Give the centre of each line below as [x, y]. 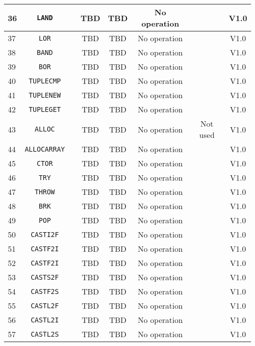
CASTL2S [45, 334]
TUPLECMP [45, 81]
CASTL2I [45, 320]
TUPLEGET [45, 109]
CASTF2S [45, 291]
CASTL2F [45, 306]
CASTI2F [45, 234]
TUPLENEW [45, 95]
